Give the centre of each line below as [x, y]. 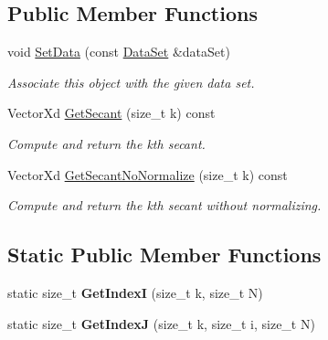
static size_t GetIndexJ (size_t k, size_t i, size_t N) [161, 323]
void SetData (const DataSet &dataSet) [119, 52]
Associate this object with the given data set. [131, 82]
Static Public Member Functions [164, 255]
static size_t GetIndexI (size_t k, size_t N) [135, 292]
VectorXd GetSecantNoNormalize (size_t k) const [148, 174]
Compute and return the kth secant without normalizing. [164, 205]
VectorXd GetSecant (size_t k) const [111, 113]
